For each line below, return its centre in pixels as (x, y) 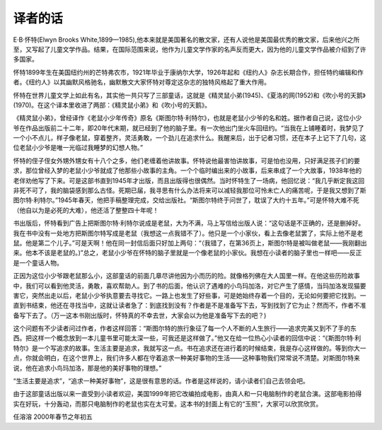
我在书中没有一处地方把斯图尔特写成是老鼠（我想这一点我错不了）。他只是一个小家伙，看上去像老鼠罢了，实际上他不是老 (188, 233)
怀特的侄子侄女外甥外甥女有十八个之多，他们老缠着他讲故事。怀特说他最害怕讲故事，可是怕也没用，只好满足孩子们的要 (186, 161)
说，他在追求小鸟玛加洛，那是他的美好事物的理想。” (87, 368)
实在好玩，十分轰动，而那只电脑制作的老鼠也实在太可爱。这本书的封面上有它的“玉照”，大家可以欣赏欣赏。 (168, 404)
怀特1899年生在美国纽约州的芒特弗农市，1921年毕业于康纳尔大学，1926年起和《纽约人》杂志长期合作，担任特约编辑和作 (188, 72)
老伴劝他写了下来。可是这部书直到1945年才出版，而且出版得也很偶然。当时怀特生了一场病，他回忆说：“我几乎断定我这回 (189, 180)
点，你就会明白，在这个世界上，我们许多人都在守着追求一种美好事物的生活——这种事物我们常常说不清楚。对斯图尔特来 (186, 358)
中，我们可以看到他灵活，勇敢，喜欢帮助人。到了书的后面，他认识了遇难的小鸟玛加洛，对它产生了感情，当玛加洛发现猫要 (190, 286)
